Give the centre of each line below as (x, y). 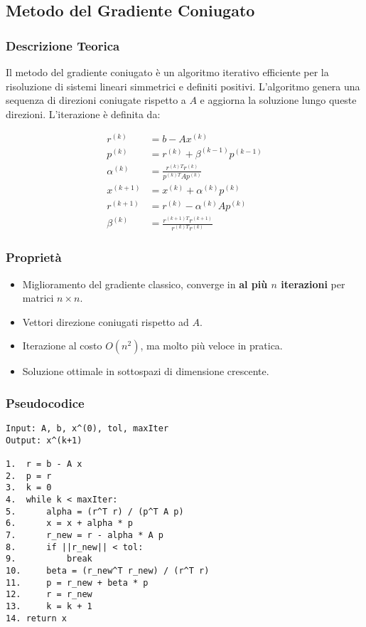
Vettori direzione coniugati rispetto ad (106, 321)
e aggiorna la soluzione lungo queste (278, 100)
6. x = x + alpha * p (69, 523)
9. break (49, 559)
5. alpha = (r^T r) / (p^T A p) (95, 511)
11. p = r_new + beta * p (77, 583)
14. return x (36, 618)
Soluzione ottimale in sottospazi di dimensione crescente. (146, 371)
